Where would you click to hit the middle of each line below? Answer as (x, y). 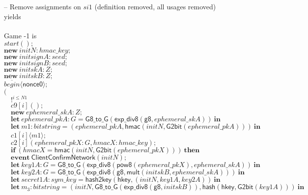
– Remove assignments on (42, 6)
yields (13, 16)
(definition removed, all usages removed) (155, 6)
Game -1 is (20, 35)
